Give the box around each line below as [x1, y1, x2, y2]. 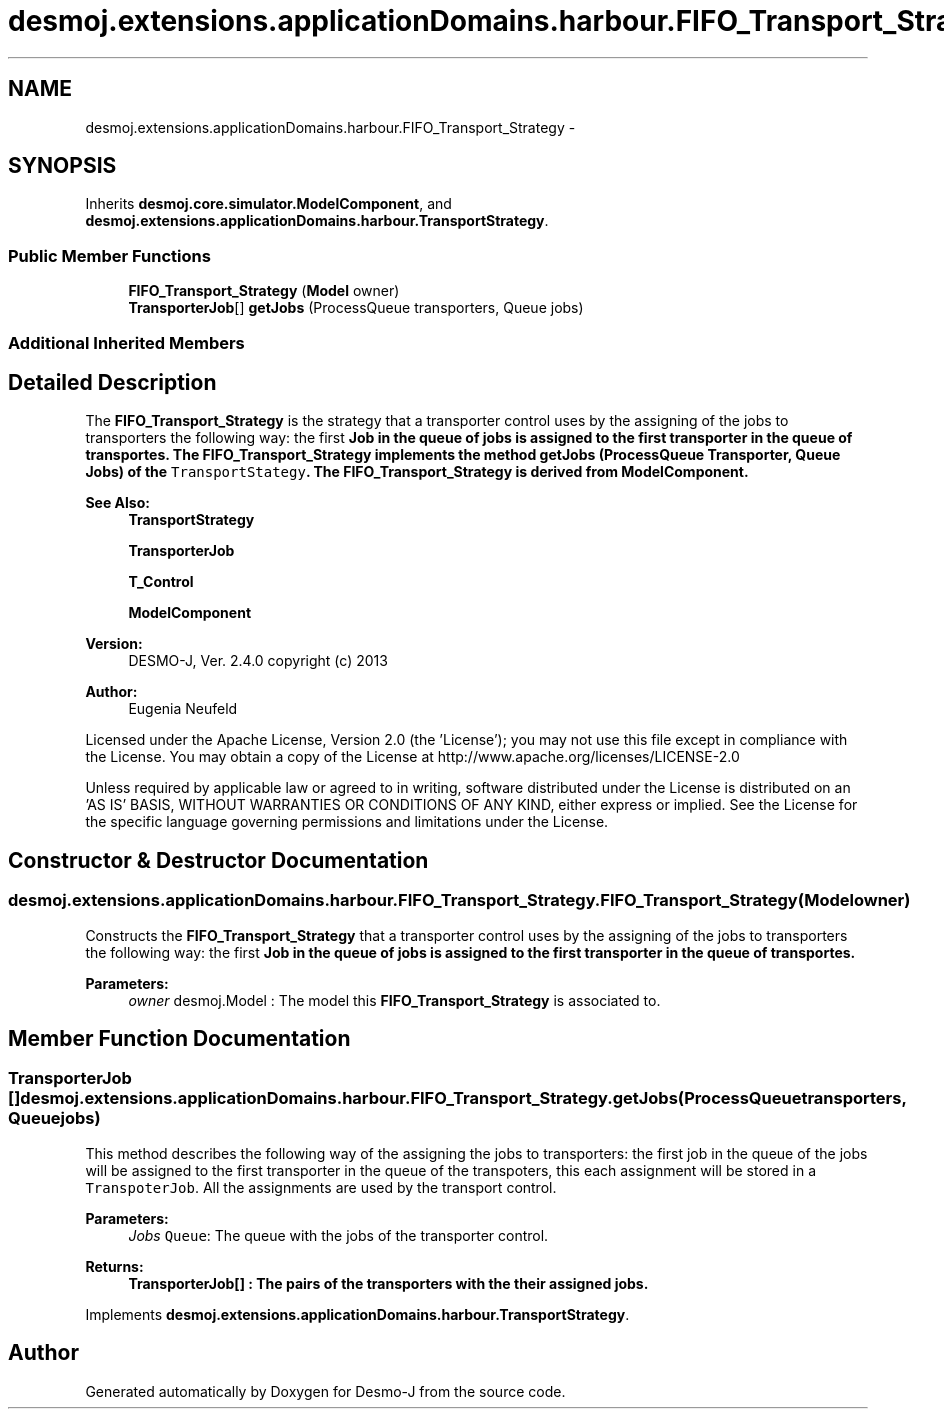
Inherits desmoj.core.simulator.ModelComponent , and [85, 195, 452, 213]
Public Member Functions [8, 245, 211, 266]
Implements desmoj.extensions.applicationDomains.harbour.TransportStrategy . [85, 1305, 630, 1323]
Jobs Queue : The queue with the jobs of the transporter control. [128, 1226, 549, 1244]
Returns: [85, 1257, 144, 1275]
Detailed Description [8, 369, 217, 395]
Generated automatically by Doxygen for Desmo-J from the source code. [85, 1382, 566, 1400]
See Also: [85, 494, 150, 512]
